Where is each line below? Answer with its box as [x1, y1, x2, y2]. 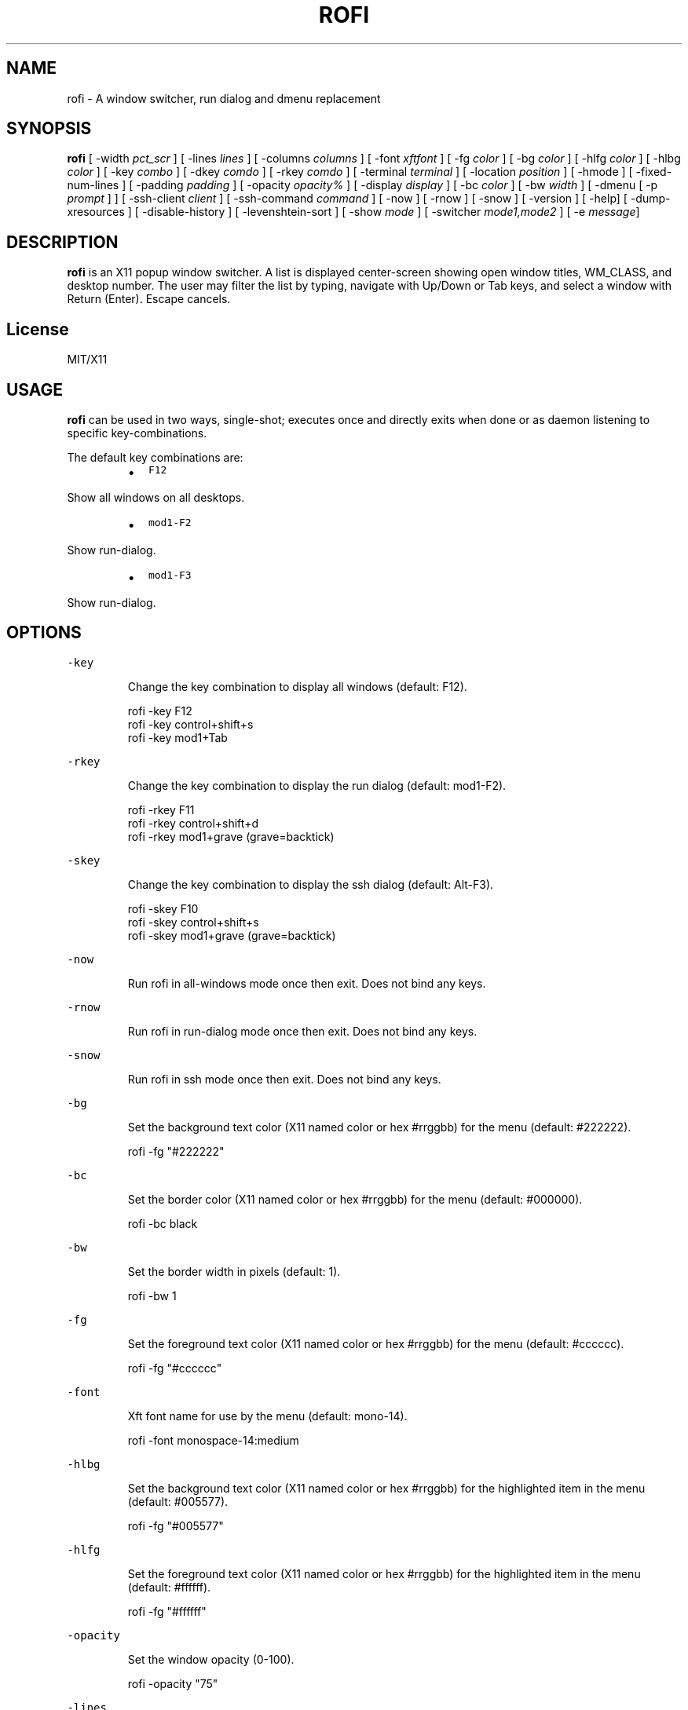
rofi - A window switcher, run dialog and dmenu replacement [67, 91, 381, 105]
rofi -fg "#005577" [127, 1518, 224, 1533]
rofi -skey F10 [127, 901, 199, 915]
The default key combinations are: [67, 450, 243, 464]
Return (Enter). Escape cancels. [67, 292, 231, 306]
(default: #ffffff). [127, 1580, 211, 1594]
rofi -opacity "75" [127, 1676, 218, 1690]
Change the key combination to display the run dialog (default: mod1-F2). [127, 778, 507, 792]
